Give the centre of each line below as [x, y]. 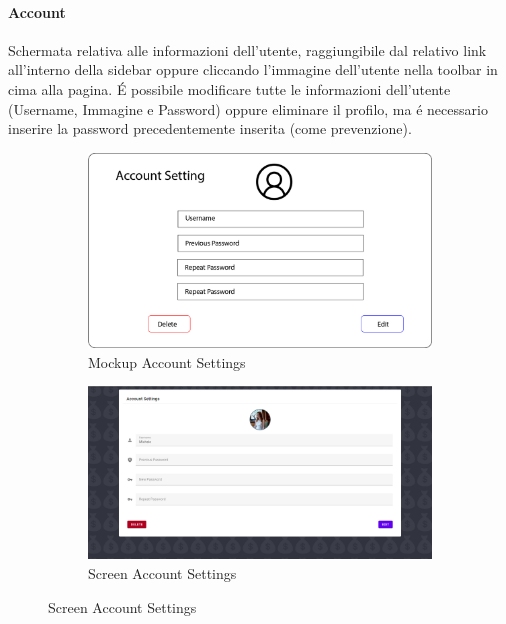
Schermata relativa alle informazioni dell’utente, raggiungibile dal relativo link [247, 49]
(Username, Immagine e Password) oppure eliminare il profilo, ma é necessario [248, 108]
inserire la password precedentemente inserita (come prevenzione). [210, 128]
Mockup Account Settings [167, 361]
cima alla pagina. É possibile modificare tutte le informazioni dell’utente [229, 88]
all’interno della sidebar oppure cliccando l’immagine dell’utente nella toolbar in [253, 69]
